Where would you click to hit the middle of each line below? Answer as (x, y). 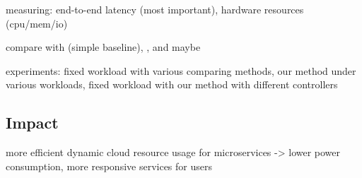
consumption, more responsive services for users (109, 166)
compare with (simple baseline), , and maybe (103, 47)
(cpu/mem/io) (37, 23)
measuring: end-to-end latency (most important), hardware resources (155, 9)
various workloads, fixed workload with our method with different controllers (172, 84)
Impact (32, 123)
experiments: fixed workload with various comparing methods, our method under (181, 70)
